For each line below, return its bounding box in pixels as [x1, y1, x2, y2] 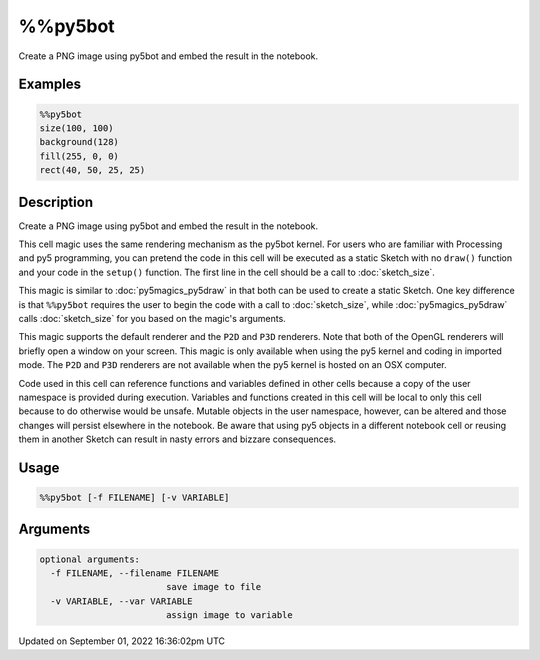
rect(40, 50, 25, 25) [39, 165, 146, 176]
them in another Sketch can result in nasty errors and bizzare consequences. [18, 433, 337, 445]
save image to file [165, 581, 262, 593]
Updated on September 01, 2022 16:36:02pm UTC [18, 635, 225, 647]
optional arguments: [39, 553, 140, 565]
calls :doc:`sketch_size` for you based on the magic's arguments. [18, 312, 287, 324]
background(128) [39, 136, 120, 148]
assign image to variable [165, 610, 294, 621]
